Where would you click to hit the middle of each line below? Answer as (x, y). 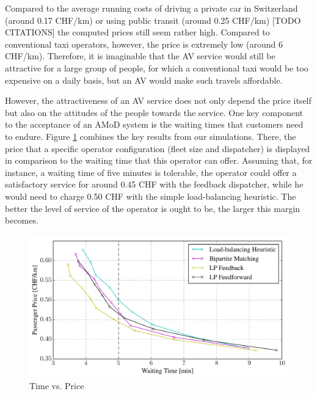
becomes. (22, 220)
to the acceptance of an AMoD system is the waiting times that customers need (154, 124)
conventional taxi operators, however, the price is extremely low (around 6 (144, 44)
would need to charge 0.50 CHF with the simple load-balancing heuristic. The (151, 196)
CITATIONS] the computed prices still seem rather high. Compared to (137, 32)
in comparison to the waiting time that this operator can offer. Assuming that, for (159, 160)
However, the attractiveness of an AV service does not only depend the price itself (158, 100)
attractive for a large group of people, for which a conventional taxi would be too (157, 67)
